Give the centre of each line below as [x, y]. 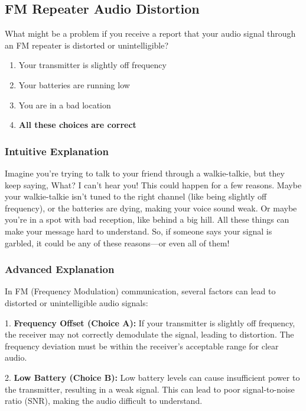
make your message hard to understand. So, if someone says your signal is [139, 231]
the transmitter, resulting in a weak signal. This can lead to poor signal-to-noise [150, 389]
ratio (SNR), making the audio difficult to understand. [104, 401]
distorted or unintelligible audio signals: [76, 302]
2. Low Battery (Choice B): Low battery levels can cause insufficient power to [152, 377]
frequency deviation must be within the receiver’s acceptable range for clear [142, 346]
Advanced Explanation [60, 269]
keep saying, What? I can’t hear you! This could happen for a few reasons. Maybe [153, 184]
